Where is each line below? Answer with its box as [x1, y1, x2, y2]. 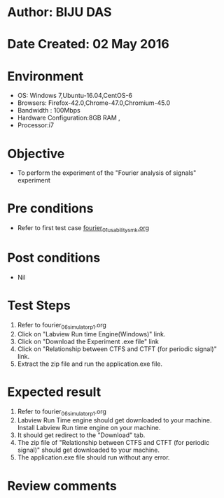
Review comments [7, 478, 117, 494]
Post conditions [7, 250, 101, 266]
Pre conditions [7, 201, 94, 217]
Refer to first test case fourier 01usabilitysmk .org [17, 224, 149, 234]
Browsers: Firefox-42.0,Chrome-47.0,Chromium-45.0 [17, 99, 171, 107]
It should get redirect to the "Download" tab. [17, 431, 146, 439]
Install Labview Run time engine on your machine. [17, 424, 161, 432]
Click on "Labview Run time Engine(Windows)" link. [17, 329, 166, 338]
